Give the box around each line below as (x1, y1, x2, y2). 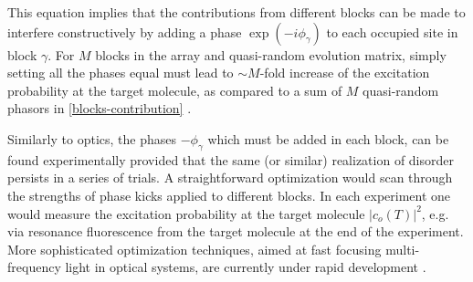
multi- (385, 239, 420, 258)
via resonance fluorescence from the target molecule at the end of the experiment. (7, 222, 464, 241)
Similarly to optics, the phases (7, 129, 176, 148)
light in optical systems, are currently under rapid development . (65, 257, 426, 277)
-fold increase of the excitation (259, 63, 430, 82)
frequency (7, 257, 61, 277)
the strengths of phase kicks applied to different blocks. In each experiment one (7, 185, 451, 204)
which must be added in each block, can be (207, 129, 449, 148)
